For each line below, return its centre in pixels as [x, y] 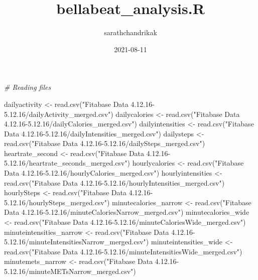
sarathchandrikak [131, 32]
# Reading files [28, 87]
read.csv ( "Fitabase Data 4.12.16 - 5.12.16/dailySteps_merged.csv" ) [105, 143]
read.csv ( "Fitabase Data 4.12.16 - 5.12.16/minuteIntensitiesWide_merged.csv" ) [123, 251]
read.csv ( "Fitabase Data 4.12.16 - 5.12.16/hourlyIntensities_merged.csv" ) [114, 182]
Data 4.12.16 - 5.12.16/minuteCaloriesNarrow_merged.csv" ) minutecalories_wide [127, 212]
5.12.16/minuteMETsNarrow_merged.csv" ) [70, 271]
